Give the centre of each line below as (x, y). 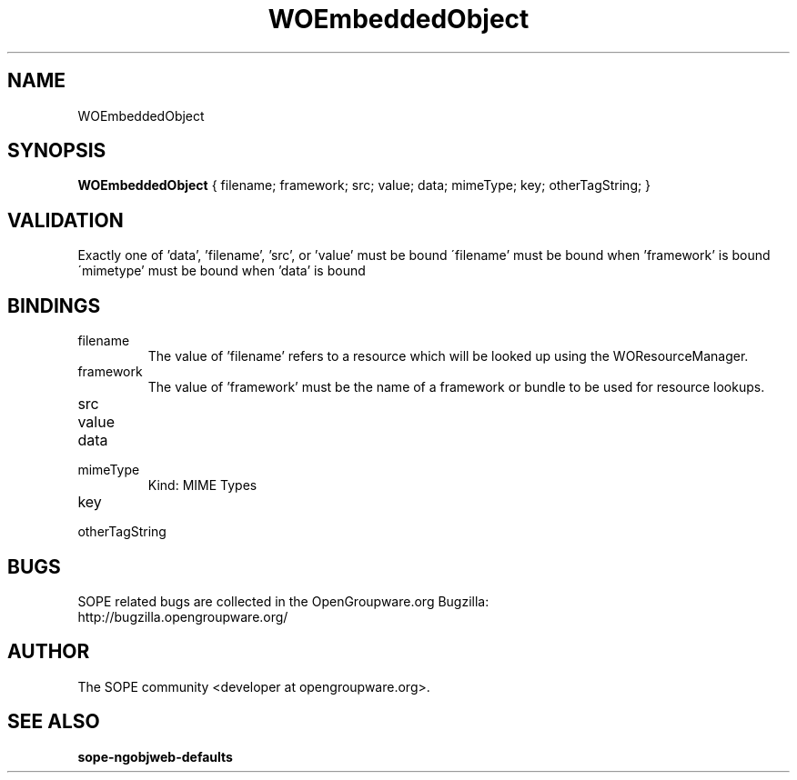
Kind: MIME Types (202, 485)
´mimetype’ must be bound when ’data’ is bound (222, 271)
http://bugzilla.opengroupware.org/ (183, 616)
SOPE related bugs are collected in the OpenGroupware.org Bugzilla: (283, 601)
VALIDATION (66, 220)
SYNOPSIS (57, 151)
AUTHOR (49, 652)
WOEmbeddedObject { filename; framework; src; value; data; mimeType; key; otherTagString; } (364, 185)
